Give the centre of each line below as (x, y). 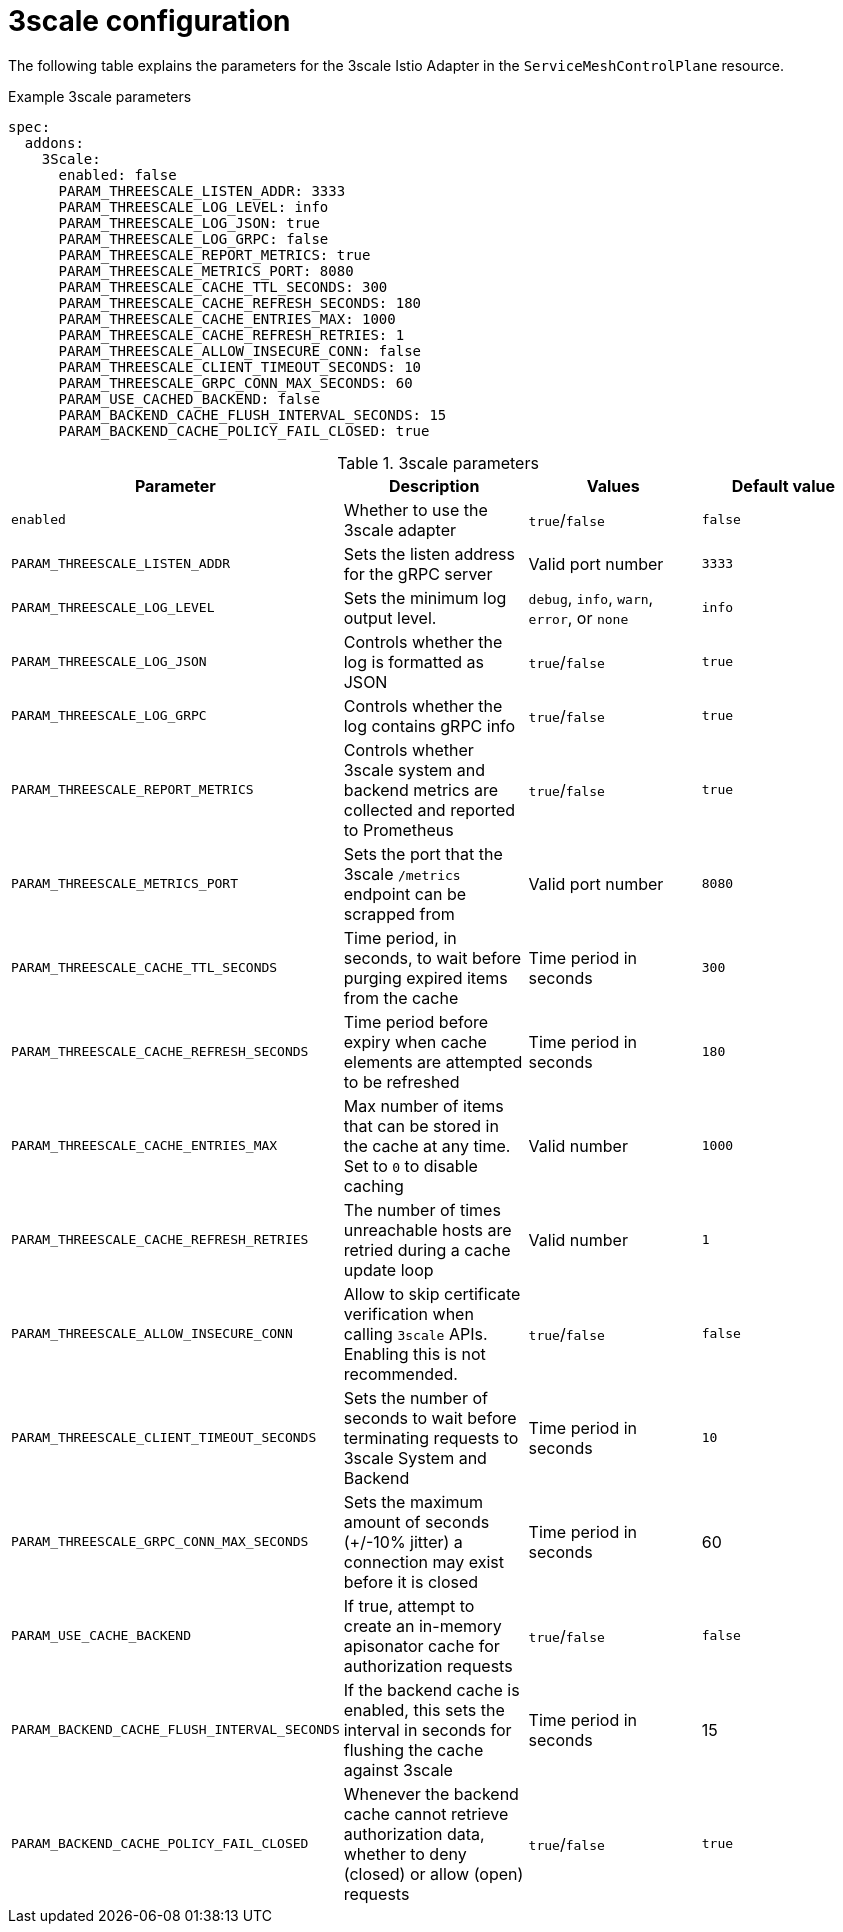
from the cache (401, 997)
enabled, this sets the (424, 1709)
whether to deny (405, 1853)
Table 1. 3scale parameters (438, 462)
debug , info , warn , (591, 597)
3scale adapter (400, 529)
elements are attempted (433, 1061)
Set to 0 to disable (410, 1165)
